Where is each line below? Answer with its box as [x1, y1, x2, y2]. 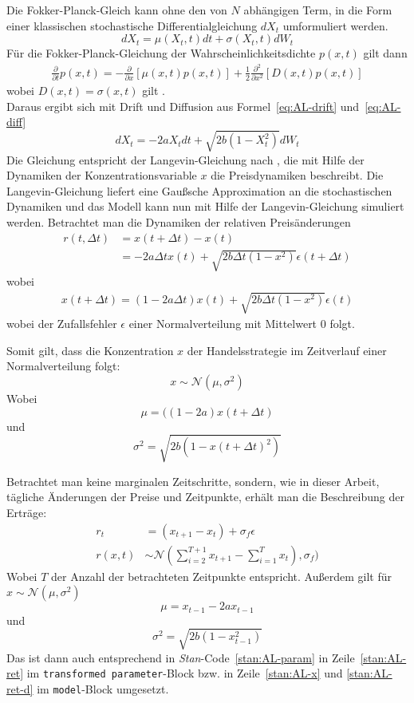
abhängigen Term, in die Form [243, 2, 392, 18]
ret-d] [6, 681, 34, 697]
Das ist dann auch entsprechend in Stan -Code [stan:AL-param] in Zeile [6, 649, 355, 665]
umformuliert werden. [282, 17, 388, 34]
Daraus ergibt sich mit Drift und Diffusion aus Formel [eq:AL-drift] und [6, 97, 360, 114]
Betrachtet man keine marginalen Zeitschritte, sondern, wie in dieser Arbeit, [6, 472, 380, 489]
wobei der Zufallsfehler [6, 315, 117, 332]
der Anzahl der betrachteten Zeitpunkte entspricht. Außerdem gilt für [51, 567, 392, 584]
